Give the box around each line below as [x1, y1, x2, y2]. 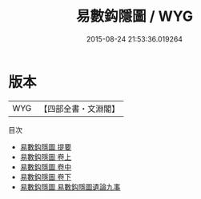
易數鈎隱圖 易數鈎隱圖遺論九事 [19, 181, 121, 192]
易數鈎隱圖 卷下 [19, 172, 72, 181]
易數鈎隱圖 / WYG [75, 7, 194, 26]
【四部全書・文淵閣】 [39, 103, 120, 114]
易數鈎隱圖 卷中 [19, 161, 72, 172]
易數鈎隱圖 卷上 [19, 152, 72, 161]
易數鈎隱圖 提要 [19, 141, 72, 152]
